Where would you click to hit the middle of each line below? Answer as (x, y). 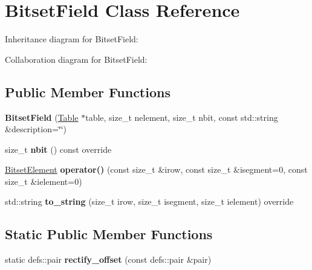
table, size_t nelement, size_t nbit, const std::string (182, 117)
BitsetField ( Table (42, 117)
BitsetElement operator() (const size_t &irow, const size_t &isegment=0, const (156, 169)
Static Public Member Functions (109, 234)
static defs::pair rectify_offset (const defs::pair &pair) (108, 259)
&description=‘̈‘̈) (36, 129)
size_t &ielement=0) (44, 181)
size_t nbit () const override (58, 149)
